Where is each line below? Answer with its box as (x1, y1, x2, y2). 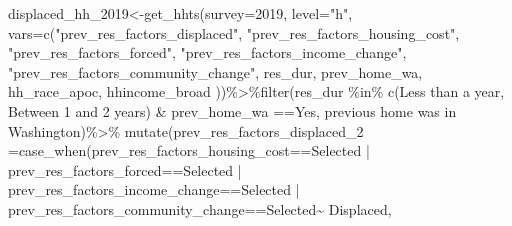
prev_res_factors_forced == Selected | (8, 159, 242, 180)
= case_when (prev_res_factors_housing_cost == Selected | (8, 140, 370, 161)
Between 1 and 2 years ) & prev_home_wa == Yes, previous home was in (8, 100, 457, 121)
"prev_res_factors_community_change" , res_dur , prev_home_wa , (8, 61, 423, 82)
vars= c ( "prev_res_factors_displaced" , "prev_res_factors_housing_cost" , (8, 22, 460, 43)
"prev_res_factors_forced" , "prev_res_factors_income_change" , (8, 42, 407, 63)
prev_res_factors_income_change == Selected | (8, 179, 300, 200)
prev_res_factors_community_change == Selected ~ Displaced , (8, 198, 392, 219)
